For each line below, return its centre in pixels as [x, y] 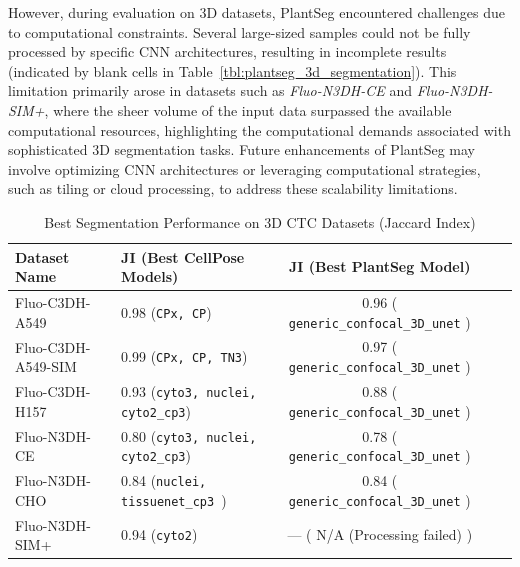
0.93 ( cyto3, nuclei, [189, 390]
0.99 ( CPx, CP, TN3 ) [184, 356]
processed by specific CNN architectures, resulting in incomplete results [227, 51]
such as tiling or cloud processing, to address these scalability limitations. [233, 188]
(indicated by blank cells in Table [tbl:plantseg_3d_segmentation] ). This [232, 70]
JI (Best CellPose [183, 256]
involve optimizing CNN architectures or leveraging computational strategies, [244, 168]
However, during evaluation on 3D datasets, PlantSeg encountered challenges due [256, 12]
